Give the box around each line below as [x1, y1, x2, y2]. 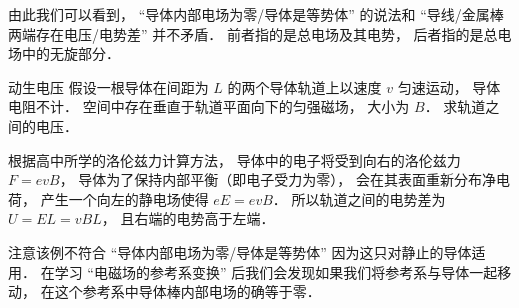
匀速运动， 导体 [397, 76, 501, 97]
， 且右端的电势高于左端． [101, 208, 275, 229]
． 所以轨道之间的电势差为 [272, 188, 446, 209]
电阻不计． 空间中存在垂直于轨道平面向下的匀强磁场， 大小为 [8, 96, 410, 117]
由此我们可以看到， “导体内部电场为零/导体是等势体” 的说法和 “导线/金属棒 [8, 4, 504, 24]
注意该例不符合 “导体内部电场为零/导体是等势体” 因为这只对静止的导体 [8, 241, 472, 262]
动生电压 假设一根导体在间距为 [8, 76, 209, 97]
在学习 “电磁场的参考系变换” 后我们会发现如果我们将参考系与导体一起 [40, 261, 498, 282]
